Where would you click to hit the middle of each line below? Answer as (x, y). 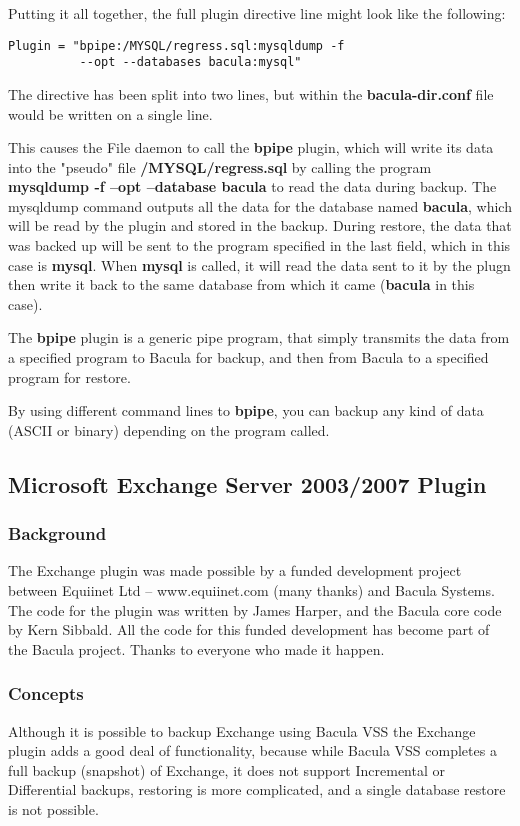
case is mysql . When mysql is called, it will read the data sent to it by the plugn (259, 264)
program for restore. (69, 376)
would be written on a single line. (110, 113)
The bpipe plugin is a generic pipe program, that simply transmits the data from (259, 337)
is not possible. (53, 808)
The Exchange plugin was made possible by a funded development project (235, 570)
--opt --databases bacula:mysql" (190, 62)
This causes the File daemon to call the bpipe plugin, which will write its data (251, 147)
